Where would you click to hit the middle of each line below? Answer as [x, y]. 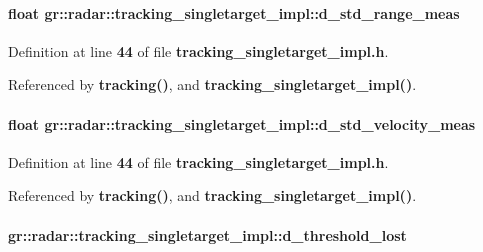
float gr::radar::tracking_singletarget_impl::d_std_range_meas [234, 12]
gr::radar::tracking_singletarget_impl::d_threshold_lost [207, 234]
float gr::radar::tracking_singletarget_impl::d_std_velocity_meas [242, 123]
